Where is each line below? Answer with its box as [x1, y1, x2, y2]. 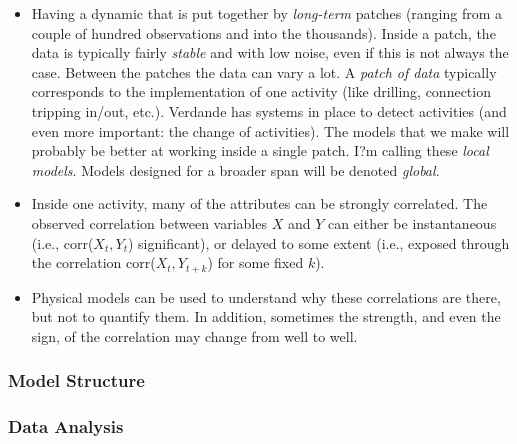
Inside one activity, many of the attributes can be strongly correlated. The [31, 193, 488, 214]
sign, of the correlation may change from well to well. [31, 325, 358, 346]
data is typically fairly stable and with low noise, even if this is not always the [31, 42, 509, 63]
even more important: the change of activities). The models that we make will [31, 120, 510, 141]
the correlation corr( [31, 252, 156, 273]
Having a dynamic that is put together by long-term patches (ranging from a [31, 3, 503, 23]
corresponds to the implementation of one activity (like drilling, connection [31, 81, 491, 102]
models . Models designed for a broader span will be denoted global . [31, 159, 440, 180]
